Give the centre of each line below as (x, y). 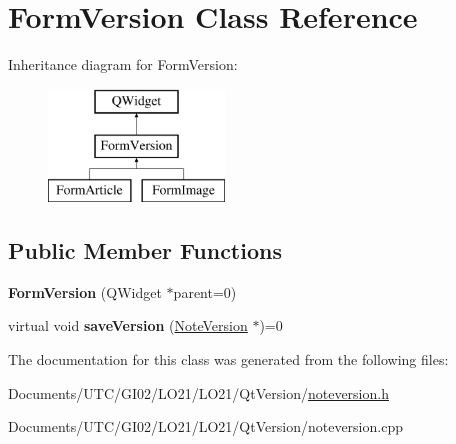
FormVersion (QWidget (85, 291)
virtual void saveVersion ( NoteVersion (128, 325)
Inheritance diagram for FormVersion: (123, 64)
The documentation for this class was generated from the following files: (228, 359)
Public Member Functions (145, 250)
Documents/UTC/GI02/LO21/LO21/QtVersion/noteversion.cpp (205, 426)
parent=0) (205, 291)
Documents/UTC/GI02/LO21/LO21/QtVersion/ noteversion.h (198, 392)
